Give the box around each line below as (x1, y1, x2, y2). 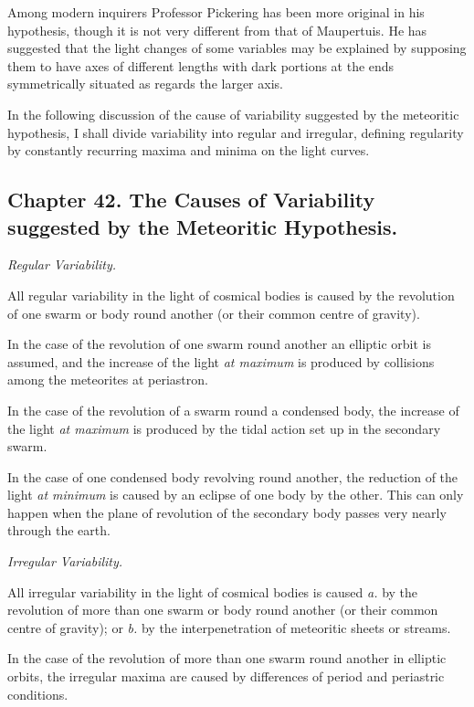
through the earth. (7, 521, 111, 540)
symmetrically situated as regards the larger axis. (7, 74, 283, 93)
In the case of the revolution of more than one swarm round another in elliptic (7, 649, 447, 668)
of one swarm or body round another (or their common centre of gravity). (7, 303, 420, 322)
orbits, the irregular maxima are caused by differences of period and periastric (7, 667, 445, 686)
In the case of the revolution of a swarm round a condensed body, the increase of (7, 400, 459, 419)
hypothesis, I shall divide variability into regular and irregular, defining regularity (7, 122, 464, 142)
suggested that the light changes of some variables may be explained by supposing (7, 38, 467, 58)
